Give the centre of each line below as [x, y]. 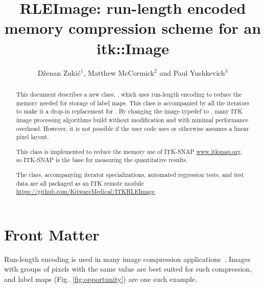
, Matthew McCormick [119, 72]
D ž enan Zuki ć [59, 72]
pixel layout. [32, 137]
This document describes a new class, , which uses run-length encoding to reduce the [129, 94]
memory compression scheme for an [133, 28]
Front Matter [52, 234]
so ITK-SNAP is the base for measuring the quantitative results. [102, 160]
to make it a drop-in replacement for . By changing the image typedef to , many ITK [129, 111]
